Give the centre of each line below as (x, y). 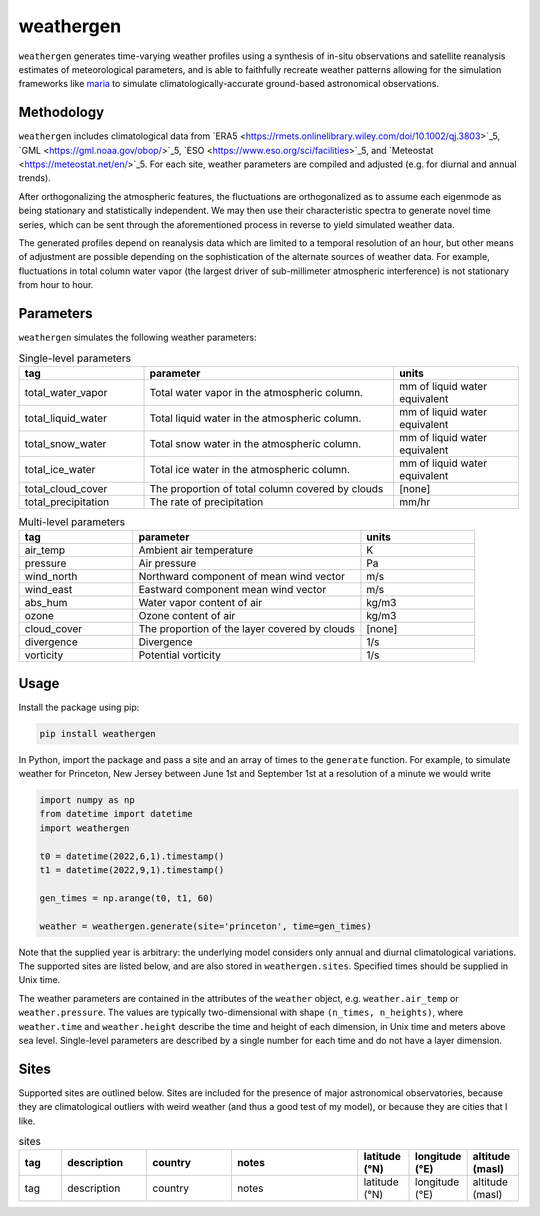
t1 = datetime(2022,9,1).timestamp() (132, 870)
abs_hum (46, 603)
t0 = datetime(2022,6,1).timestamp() (132, 856)
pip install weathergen (98, 733)
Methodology (61, 112)
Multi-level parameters (71, 522)
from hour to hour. (56, 285)
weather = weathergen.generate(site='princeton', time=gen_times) (205, 926)
